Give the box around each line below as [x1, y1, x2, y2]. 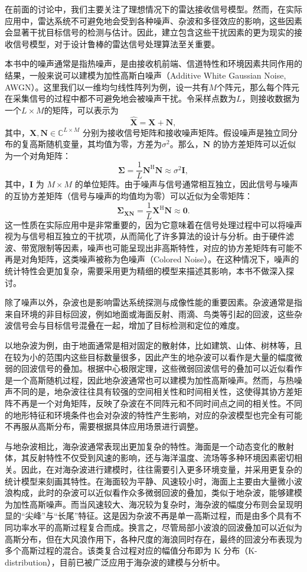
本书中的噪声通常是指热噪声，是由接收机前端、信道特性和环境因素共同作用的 [5, 57, 302, 70]
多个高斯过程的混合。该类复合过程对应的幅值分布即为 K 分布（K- [5, 544, 257, 557]
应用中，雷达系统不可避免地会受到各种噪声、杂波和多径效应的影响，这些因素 [5, 14, 302, 27]
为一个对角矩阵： [5, 149, 71, 161]
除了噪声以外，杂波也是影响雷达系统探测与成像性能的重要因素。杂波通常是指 [5, 296, 302, 308]
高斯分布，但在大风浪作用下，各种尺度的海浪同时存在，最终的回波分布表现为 [5, 532, 302, 545]
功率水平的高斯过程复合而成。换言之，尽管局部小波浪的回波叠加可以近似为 [12, 521, 302, 533]
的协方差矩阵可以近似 [213, 138, 296, 150]
